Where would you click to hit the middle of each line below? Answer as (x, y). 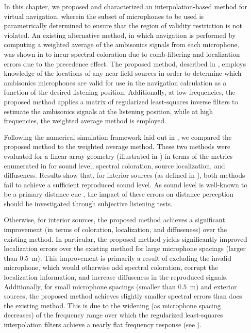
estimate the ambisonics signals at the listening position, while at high (109, 111)
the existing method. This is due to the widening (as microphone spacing (112, 305)
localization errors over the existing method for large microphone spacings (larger (125, 248)
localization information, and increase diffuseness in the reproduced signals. (116, 277)
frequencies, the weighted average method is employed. (85, 121)
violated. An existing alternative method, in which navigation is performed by (120, 35)
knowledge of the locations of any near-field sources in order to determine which (123, 73)
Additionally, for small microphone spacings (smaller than (90, 286)
